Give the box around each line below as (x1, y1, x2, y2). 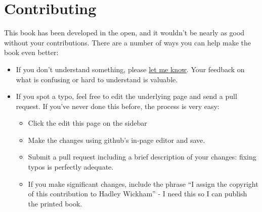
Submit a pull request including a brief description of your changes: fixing (28, 151, 256, 162)
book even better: (4, 47, 59, 58)
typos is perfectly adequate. (28, 162, 114, 172)
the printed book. (28, 198, 82, 208)
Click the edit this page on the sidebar (28, 118, 147, 128)
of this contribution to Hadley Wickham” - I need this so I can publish (28, 188, 247, 199)
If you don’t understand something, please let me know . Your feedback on (16, 64, 245, 74)
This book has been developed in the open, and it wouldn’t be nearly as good (4, 27, 245, 38)
